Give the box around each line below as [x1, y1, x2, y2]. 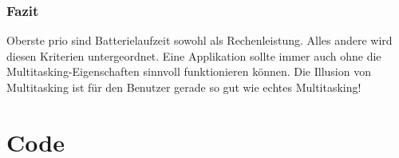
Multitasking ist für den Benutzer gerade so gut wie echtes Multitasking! [6, 79, 361, 95]
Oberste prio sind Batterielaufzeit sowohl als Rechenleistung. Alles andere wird [6, 32, 393, 49]
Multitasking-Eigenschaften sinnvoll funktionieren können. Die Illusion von [6, 63, 371, 80]
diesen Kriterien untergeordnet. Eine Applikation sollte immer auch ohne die [6, 47, 381, 64]
